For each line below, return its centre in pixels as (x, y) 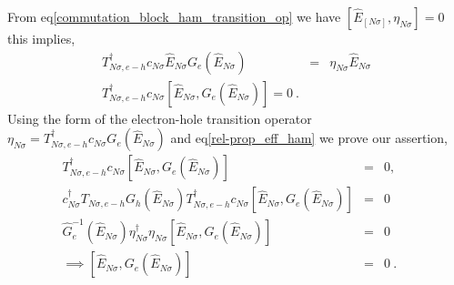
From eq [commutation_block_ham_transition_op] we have (174, 16)
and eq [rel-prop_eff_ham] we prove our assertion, (309, 138)
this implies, (41, 38)
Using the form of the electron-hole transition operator (160, 118)
